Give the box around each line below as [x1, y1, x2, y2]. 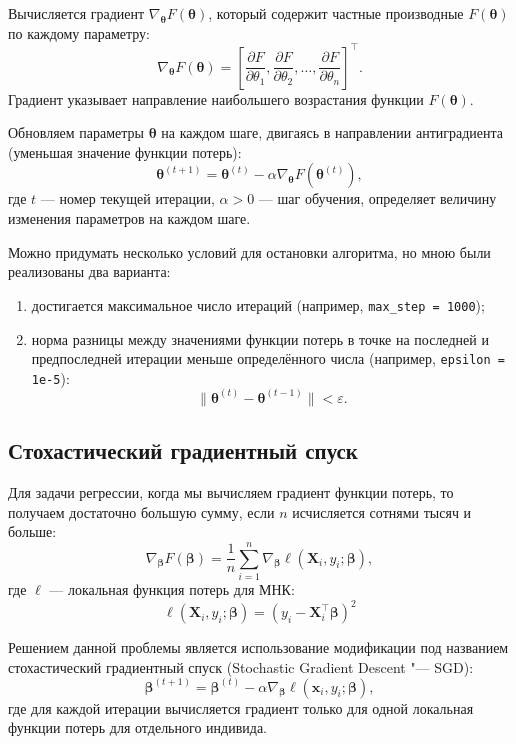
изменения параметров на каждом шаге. [8, 208, 251, 229]
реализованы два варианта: [8, 261, 171, 282]
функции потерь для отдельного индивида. [8, 717, 267, 738]
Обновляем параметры [8, 122, 145, 143]
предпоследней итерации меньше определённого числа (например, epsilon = [31, 348, 506, 369]
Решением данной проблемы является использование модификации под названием [8, 637, 509, 658]
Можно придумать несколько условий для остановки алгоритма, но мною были [8, 241, 491, 262]
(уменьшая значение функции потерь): [8, 141, 242, 162]
